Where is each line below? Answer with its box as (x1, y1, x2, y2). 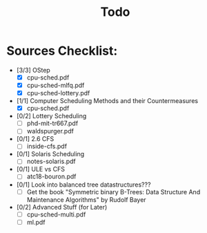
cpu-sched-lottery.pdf (26, 89, 90, 97)
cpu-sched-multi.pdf (26, 210, 86, 218)
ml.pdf (26, 218, 46, 226)
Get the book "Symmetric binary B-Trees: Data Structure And (26, 187, 201, 196)
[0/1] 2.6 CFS (16, 135, 55, 143)
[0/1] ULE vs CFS (16, 165, 65, 174)
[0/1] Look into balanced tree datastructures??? (16, 180, 151, 189)
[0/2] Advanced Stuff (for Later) (16, 203, 108, 211)
